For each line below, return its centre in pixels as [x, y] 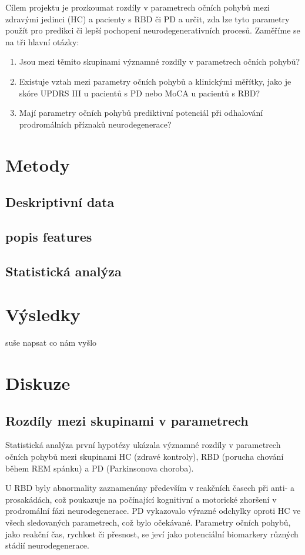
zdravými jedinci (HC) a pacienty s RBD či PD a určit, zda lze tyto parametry [148, 19]
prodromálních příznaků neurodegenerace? [95, 124]
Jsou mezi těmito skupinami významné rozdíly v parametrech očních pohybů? [160, 61]
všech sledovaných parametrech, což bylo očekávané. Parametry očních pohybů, [148, 522]
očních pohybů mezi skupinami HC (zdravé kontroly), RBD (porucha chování [145, 456]
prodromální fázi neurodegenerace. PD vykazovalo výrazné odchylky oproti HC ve [153, 511]
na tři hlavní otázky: [42, 41]
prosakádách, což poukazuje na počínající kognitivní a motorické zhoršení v [141, 499]
